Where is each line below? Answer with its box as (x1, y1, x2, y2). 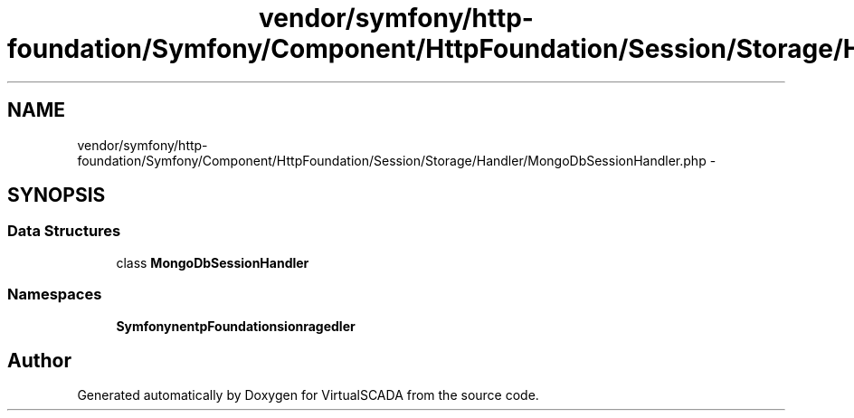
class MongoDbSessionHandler (116, 254, 309, 271)
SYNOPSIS (7, 184, 106, 207)
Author (7, 348, 71, 372)
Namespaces (7, 285, 102, 304)
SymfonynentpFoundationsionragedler (116, 318, 356, 334)
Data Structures (7, 222, 121, 241)
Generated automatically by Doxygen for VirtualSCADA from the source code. (77, 387, 539, 404)
